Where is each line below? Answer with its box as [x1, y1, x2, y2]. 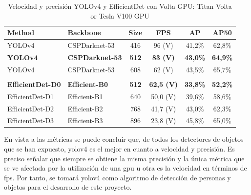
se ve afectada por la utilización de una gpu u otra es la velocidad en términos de [4, 163, 247, 173]
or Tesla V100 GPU [90, 10, 149, 21]
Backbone [67, 27, 101, 38]
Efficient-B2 [67, 103, 103, 113]
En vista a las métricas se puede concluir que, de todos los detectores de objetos [4, 134, 244, 144]
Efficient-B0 [67, 79, 108, 89]
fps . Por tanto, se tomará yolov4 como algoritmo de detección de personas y [4, 172, 231, 182]
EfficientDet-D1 [7, 91, 54, 101]
